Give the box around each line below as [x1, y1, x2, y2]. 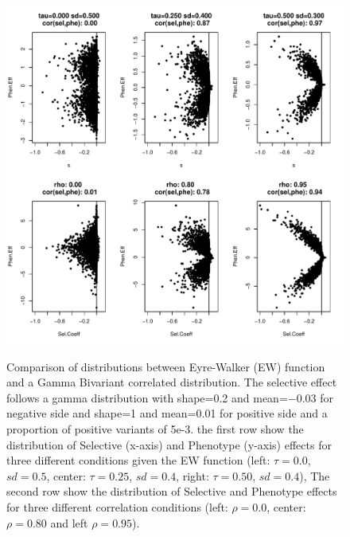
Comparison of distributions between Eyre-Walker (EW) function [6, 358, 325, 374]
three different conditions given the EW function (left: [6, 452, 270, 468]
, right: [176, 467, 209, 484]
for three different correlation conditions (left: [6, 498, 228, 515]
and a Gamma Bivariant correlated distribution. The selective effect [6, 374, 337, 390]
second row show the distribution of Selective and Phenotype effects [6, 483, 337, 500]
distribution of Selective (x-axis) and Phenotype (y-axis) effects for [6, 436, 332, 453]
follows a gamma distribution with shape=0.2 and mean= [6, 389, 288, 406]
